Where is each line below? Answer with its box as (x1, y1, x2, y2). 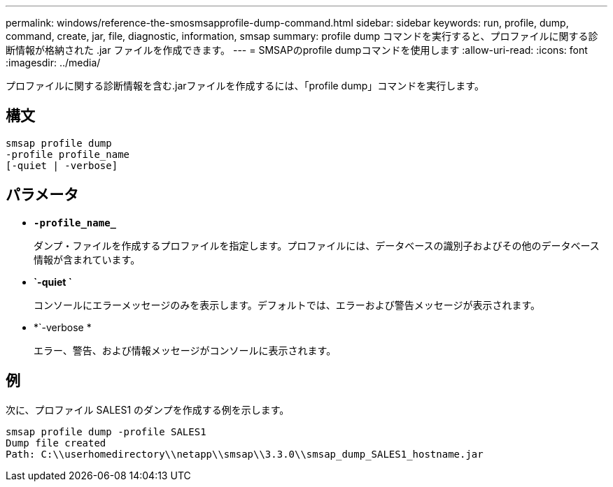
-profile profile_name (6, 148, 130, 160)
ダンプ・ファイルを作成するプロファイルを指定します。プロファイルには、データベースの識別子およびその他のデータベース (34, 239, 600, 252)
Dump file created (6, 437, 106, 449)
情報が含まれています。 (34, 253, 141, 266)
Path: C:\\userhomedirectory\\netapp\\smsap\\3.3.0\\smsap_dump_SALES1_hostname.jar (6, 448, 484, 460)
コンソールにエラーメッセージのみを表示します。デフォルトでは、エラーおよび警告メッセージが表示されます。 (34, 298, 541, 311)
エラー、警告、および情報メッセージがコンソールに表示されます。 (34, 344, 337, 356)
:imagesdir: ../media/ (6, 57, 101, 68)
